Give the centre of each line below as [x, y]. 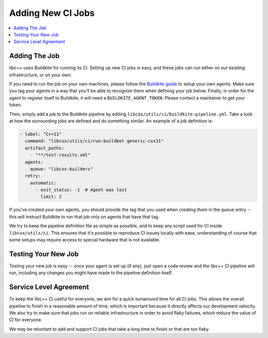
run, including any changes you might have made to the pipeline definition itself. [91, 273]
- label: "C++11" [41, 134]
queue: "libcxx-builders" [62, 169]
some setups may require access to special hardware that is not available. [85, 240]
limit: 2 [51, 197]
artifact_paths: [45, 148]
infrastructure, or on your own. [40, 75]
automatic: [43, 183]
